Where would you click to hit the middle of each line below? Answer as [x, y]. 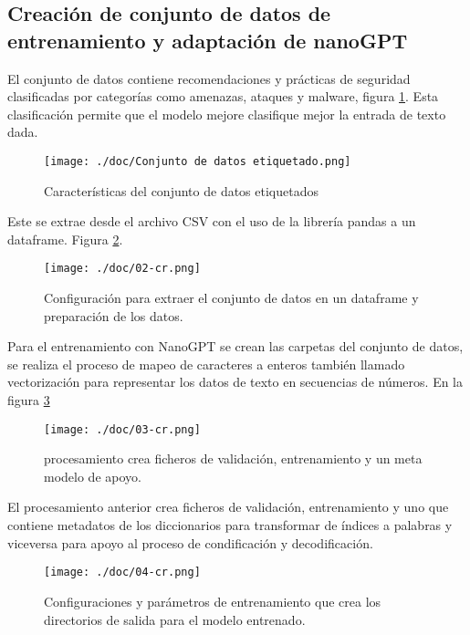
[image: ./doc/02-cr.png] [122, 269]
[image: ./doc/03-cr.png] [122, 429]
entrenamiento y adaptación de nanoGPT [208, 40]
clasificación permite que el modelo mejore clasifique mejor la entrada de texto [227, 114]
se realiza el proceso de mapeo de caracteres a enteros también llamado [206, 364]
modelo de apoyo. [93, 476]
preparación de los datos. [114, 315]
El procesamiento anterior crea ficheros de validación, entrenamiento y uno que [228, 507]
